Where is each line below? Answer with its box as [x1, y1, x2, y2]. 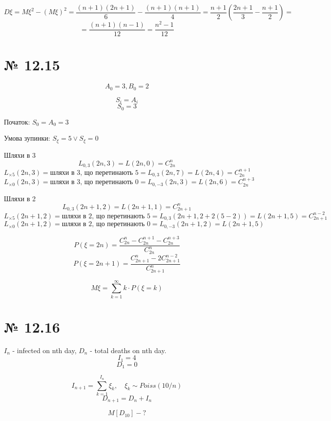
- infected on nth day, [12, 345, 77, 355]
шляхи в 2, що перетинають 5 [62, 212, 150, 220]
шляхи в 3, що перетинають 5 [50, 169, 139, 177]
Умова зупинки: [4, 133, 50, 143]
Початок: [4, 116, 30, 126]
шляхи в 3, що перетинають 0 [50, 179, 139, 186]
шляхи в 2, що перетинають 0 [62, 221, 150, 228]
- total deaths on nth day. [90, 345, 166, 355]
